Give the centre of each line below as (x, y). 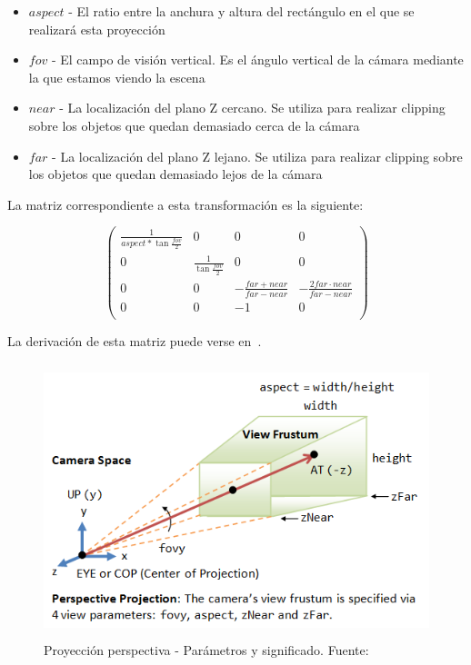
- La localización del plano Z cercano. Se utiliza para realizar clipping (252, 108)
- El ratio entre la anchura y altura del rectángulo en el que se (241, 11)
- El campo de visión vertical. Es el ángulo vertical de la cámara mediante (257, 60)
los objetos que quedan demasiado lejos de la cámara (175, 174)
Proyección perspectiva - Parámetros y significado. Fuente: (206, 650)
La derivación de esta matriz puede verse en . (135, 340)
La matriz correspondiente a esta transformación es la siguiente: (185, 204)
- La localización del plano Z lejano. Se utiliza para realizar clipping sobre (257, 156)
